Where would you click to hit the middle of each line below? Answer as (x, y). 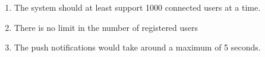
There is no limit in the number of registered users (106, 27)
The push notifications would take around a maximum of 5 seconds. (137, 47)
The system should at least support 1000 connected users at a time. (137, 7)
